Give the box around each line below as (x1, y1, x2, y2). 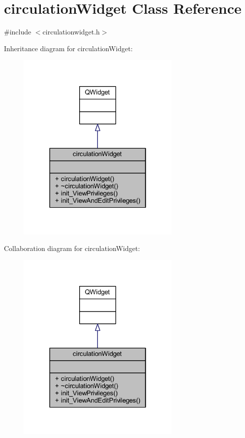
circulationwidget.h (42, 27, 100, 37)
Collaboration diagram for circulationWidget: (4, 243, 140, 253)
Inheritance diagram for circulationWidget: (4, 43, 133, 53)
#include (4, 27, 31, 37)
